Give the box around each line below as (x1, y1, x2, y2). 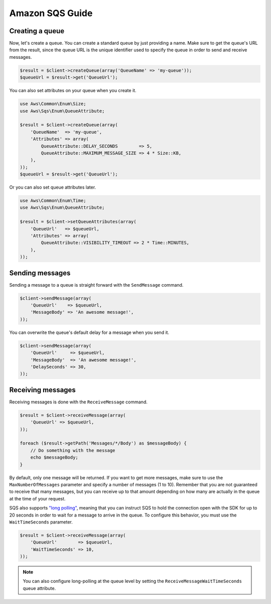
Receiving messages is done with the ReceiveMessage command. (9, 399, 148, 405)
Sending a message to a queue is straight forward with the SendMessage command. (9, 282, 184, 288)
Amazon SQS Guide (9, 8, 93, 19)
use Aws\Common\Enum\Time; (20, 198, 86, 204)
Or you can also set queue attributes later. (9, 184, 96, 191)
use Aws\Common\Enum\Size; (20, 101, 86, 107)
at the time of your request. (9, 495, 66, 501)
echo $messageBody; (30, 455, 79, 460)
